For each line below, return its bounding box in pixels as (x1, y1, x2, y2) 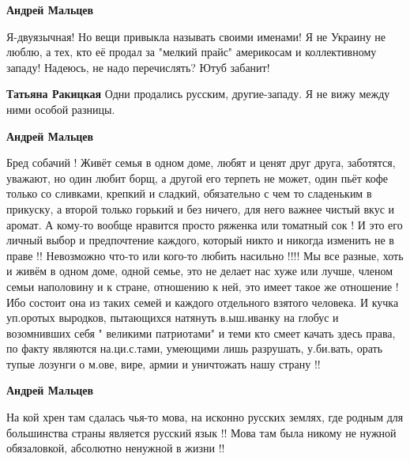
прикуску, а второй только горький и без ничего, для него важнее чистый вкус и (6, 200, 395, 217)
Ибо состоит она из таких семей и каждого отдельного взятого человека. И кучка (6, 293, 399, 310)
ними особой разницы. (6, 100, 115, 117)
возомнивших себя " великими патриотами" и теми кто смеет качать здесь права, (6, 324, 396, 341)
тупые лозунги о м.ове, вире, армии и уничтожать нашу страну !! (6, 355, 321, 372)
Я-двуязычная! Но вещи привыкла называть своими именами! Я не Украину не (6, 28, 386, 44)
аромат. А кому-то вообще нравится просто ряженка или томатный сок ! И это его (6, 216, 403, 232)
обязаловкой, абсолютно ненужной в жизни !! (6, 440, 225, 456)
